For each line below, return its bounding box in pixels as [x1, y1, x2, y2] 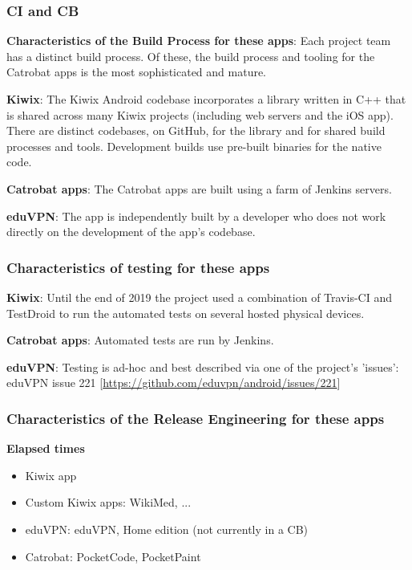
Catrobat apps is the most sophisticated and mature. [6, 63, 267, 80]
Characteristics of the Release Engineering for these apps [6, 408, 385, 428]
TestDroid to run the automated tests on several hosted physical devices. [6, 304, 365, 321]
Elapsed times [6, 440, 85, 457]
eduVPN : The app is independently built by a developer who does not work [6, 207, 386, 224]
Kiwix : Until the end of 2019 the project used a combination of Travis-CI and [6, 288, 392, 305]
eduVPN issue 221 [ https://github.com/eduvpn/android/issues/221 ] [6, 374, 341, 391]
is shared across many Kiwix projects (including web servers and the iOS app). [6, 106, 394, 123]
